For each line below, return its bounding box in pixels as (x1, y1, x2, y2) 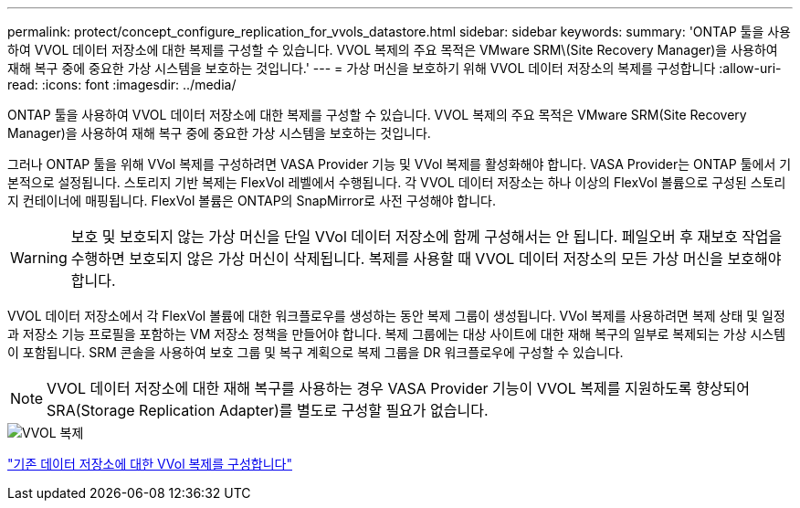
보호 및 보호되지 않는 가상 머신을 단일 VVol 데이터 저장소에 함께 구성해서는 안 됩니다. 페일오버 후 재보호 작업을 (70, 228, 783, 246)
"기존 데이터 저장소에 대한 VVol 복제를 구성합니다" (7, 456, 292, 471)
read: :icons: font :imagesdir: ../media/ (7, 77, 237, 92)
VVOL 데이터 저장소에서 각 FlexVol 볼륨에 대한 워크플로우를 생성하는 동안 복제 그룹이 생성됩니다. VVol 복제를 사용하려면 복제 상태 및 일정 (7, 308, 785, 323)
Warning (10, 249, 68, 267)
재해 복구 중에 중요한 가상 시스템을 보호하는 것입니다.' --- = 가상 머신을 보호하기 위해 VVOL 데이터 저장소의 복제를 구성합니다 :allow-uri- (7, 60, 782, 76)
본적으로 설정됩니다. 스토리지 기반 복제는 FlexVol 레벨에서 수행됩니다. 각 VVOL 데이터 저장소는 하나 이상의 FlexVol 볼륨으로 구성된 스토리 (7, 175, 786, 190)
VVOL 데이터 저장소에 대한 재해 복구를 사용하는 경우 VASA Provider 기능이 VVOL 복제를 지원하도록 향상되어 (47, 379, 750, 397)
